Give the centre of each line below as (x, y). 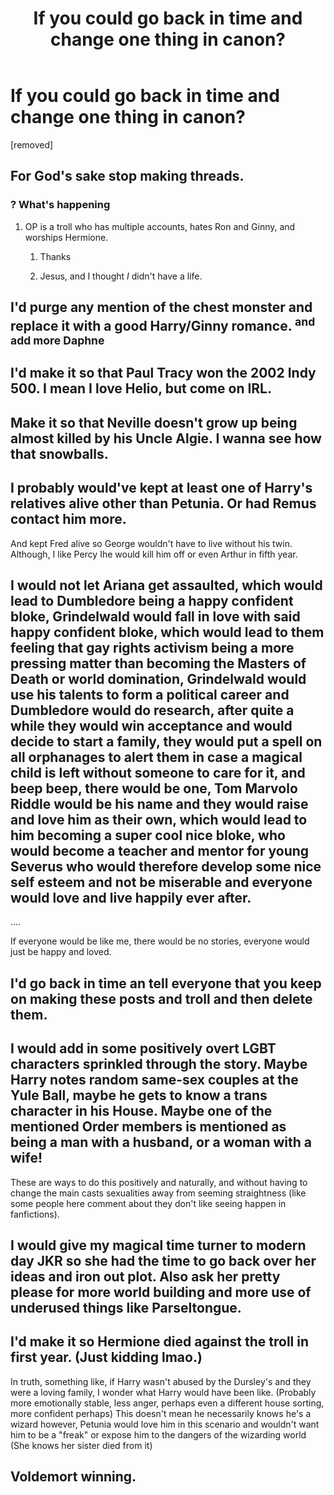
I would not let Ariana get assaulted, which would (166, 585)
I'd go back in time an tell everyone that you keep (166, 983)
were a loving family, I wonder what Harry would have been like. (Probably (163, 1392)
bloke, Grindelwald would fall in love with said (155, 616)
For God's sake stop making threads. (127, 176)
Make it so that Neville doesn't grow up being (154, 422)
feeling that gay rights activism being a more (152, 648)
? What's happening (60, 205)
